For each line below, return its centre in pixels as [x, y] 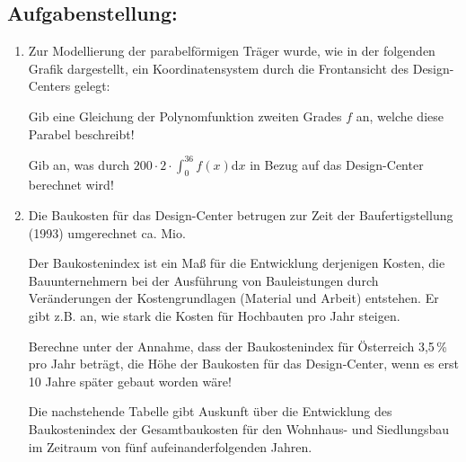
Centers [49, 86]
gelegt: [92, 86]
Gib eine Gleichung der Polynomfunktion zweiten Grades [185, 115]
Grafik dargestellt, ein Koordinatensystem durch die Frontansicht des [219, 68]
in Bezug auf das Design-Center [337, 164]
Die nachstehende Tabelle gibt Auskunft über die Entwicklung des [210, 411]
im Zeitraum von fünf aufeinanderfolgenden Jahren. [170, 446]
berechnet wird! [71, 185]
